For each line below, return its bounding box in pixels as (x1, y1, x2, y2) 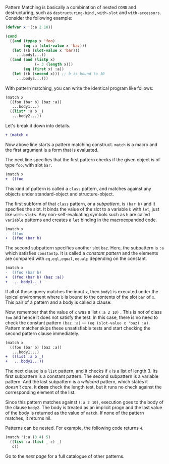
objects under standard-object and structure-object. (5, 191, 115, 197)
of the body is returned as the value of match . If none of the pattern (5, 410, 144, 416)
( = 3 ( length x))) (34, 62, 73, 67)
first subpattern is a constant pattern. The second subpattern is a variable (5, 373, 159, 379)
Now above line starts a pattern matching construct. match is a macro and (5, 141, 158, 148)
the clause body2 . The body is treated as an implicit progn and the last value (5, 405, 162, 411)
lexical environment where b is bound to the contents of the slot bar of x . (5, 294, 156, 300)
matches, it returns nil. (5, 415, 52, 421)
